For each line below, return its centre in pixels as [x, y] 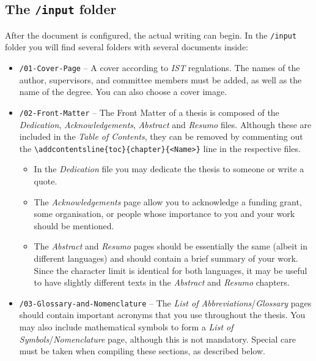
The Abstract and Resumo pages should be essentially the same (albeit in [171, 246]
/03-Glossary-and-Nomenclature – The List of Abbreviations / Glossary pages [165, 302]
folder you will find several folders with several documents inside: [127, 47]
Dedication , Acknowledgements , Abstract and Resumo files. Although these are [165, 124]
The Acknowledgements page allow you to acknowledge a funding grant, [168, 201]
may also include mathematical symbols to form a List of [126, 326]
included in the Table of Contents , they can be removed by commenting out [161, 136]
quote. [46, 180]
